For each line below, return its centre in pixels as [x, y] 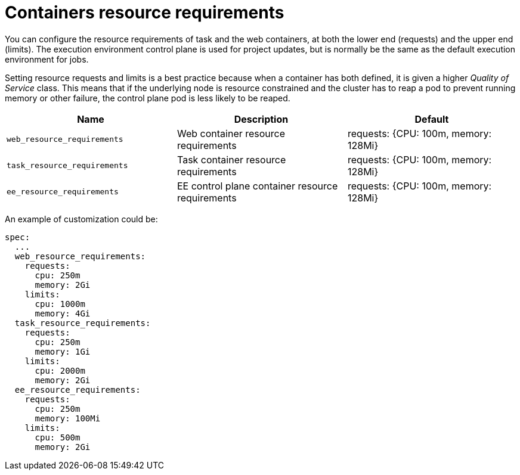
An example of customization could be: [81, 219]
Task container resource [231, 159]
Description [261, 119]
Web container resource [231, 133]
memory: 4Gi [63, 313]
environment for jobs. [47, 59]
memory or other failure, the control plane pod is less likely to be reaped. [148, 98]
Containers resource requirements [145, 13]
